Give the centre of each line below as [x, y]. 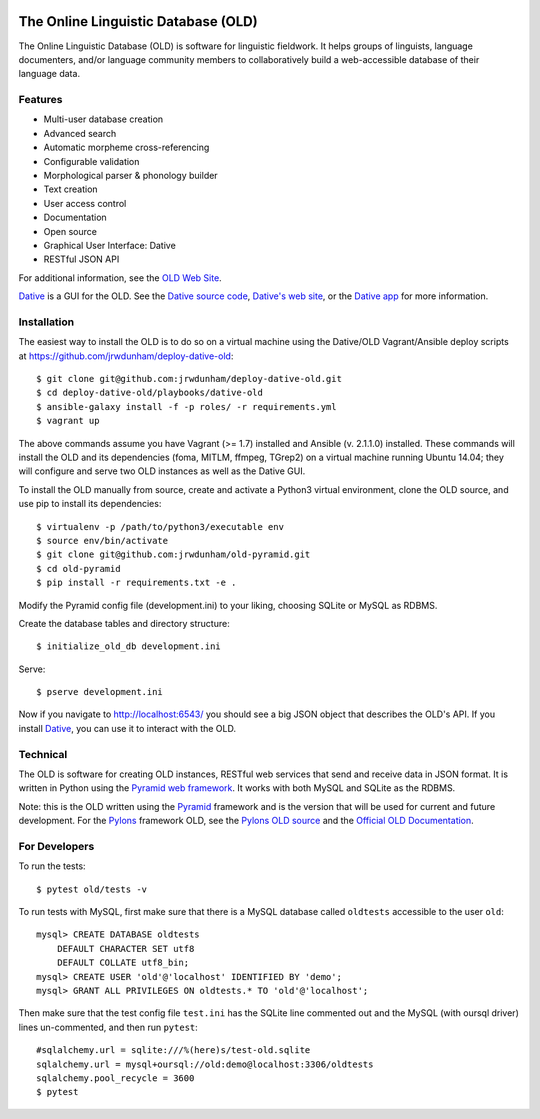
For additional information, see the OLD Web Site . [120, 277]
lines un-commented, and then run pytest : [108, 1027]
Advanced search [80, 133]
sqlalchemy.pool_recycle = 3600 [115, 1078]
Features [40, 100]
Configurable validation [91, 161]
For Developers [56, 846]
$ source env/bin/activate [102, 540]
